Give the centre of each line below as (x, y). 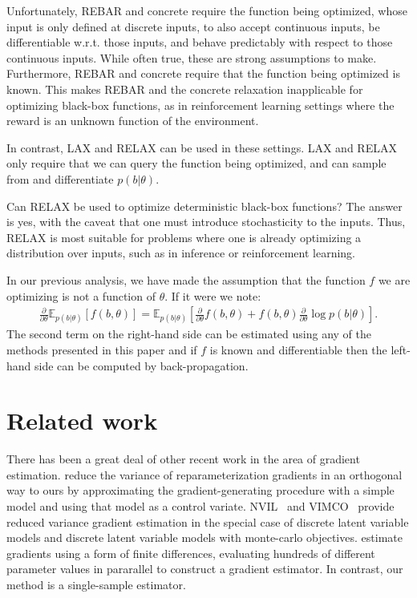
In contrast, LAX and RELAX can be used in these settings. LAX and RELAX (202, 147)
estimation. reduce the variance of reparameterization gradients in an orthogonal (204, 474)
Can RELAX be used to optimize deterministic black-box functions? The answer (204, 206)
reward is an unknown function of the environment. (133, 121)
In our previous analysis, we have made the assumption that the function (186, 279)
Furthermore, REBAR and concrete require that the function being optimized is (203, 73)
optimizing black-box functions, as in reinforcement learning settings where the (200, 105)
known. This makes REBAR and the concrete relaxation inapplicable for (185, 89)
